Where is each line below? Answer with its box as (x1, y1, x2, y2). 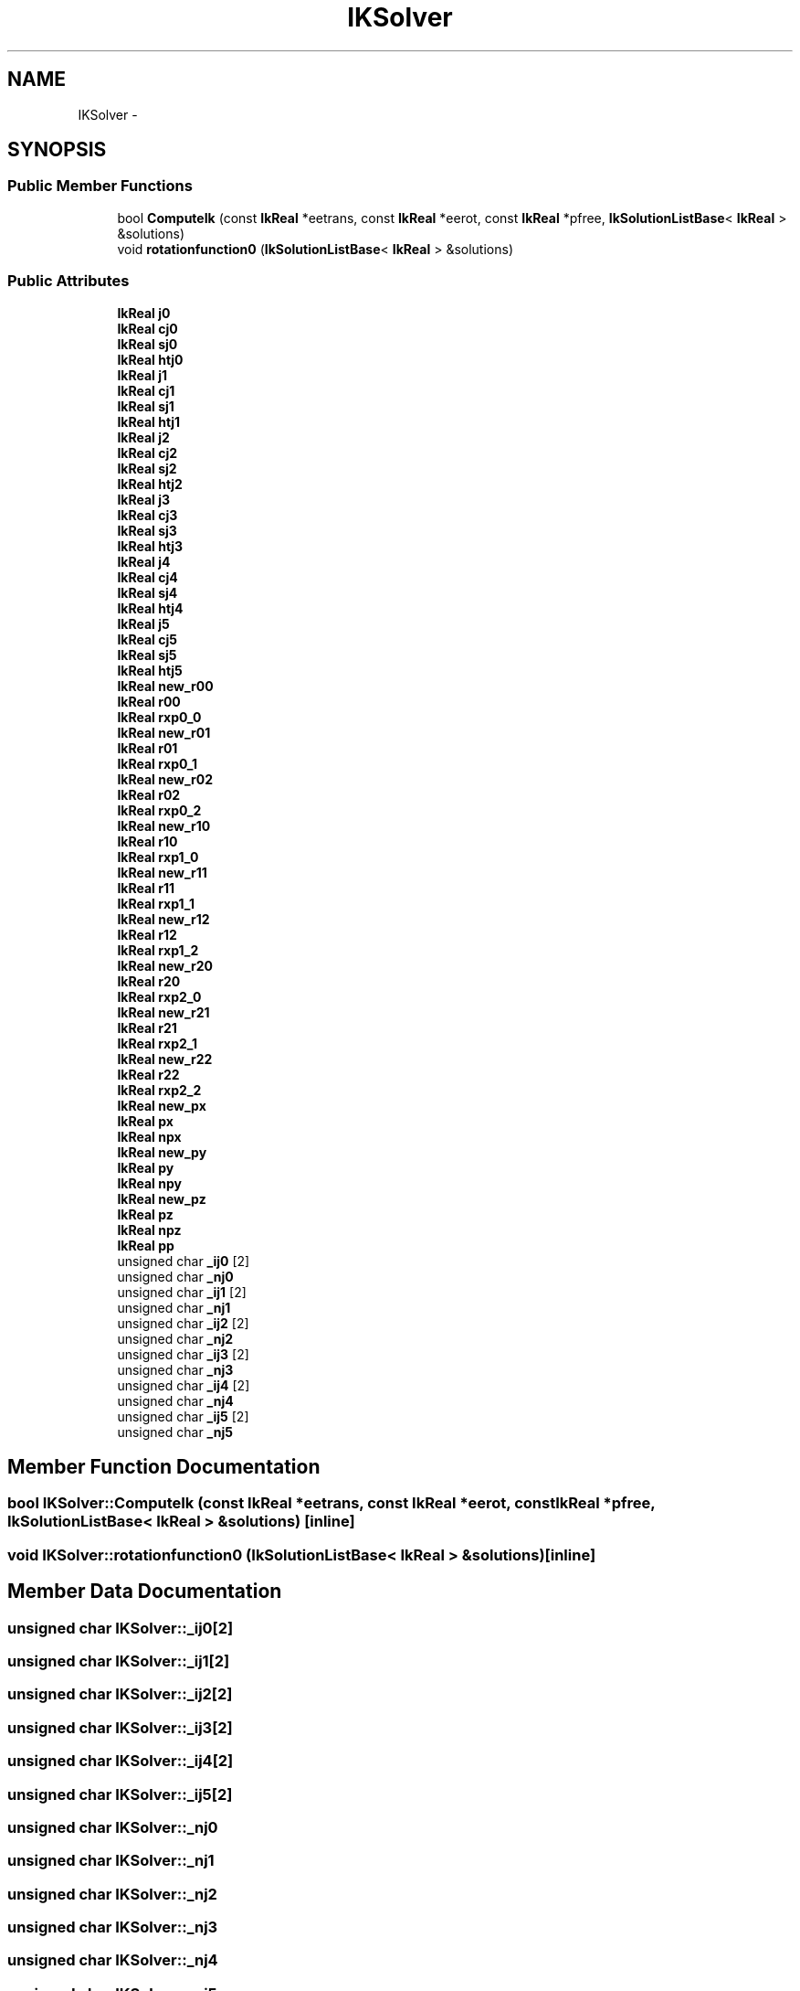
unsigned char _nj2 (117, 1330, 234, 1347)
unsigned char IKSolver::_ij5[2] (7, 1784, 233, 1804)
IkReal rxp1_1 (117, 895, 195, 911)
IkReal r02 (117, 786, 181, 803)
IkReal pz (117, 1206, 174, 1222)
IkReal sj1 (117, 398, 174, 414)
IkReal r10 (117, 833, 178, 849)
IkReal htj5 (117, 662, 183, 678)
